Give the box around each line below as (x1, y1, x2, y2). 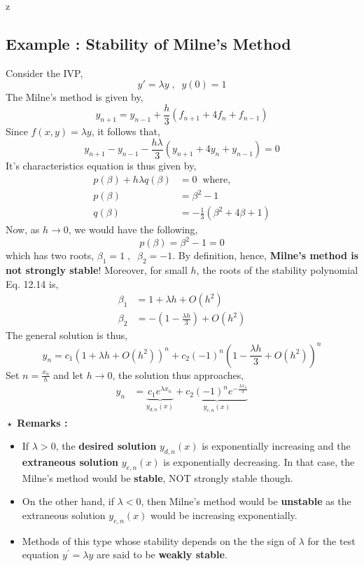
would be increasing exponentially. (150, 507, 297, 522)
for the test (307, 533, 356, 548)
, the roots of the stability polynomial (196, 263, 358, 277)
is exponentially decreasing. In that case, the (163, 454, 355, 469)
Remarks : (17, 415, 68, 429)
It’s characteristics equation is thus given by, (6, 158, 197, 173)
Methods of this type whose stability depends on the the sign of (22, 533, 295, 548)
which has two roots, (6, 248, 94, 263)
